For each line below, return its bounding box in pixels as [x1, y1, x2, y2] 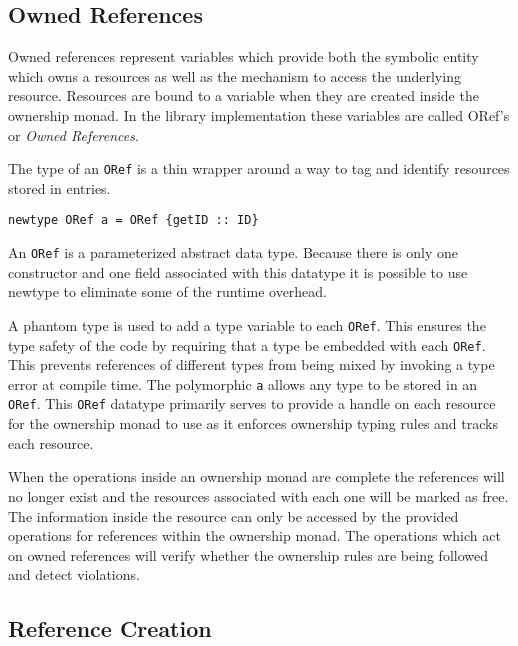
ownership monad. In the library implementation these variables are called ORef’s [8, 104, 510, 125]
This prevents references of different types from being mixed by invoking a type [8, 354, 495, 375]
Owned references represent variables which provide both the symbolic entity [8, 46, 479, 67]
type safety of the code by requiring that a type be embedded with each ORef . [8, 334, 486, 355]
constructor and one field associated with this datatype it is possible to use [8, 261, 468, 282]
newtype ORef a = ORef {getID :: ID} [8, 213, 259, 228]
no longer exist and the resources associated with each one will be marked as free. [8, 485, 509, 506]
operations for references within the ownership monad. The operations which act [8, 525, 501, 546]
